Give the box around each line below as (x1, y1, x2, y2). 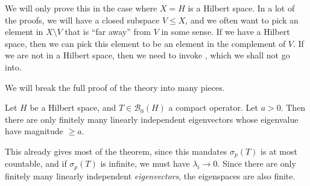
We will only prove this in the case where (5, 2, 157, 14)
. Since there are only (217, 157, 296, 170)
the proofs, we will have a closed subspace (5, 13, 160, 26)
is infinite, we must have (100, 157, 190, 170)
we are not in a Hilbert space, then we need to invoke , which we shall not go (5, 49, 290, 61)
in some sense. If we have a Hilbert (161, 25, 290, 38)
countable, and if (5, 157, 67, 170)
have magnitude (5, 125, 63, 137)
